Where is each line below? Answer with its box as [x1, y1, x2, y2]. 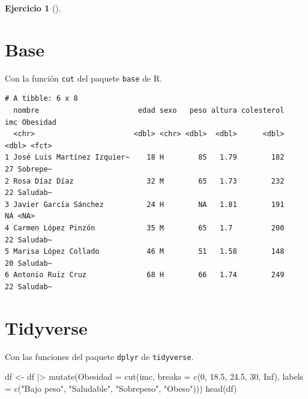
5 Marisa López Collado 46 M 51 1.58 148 [5, 247, 285, 256]
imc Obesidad [5, 118, 56, 127]
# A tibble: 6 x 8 [5, 94, 78, 103]
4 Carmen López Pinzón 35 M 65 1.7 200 [5, 223, 285, 232]
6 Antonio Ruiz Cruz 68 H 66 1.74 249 [5, 271, 285, 280]
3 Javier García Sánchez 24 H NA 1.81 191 [5, 200, 285, 209]
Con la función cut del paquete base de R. [5, 71, 162, 84]
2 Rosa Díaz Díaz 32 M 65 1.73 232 [5, 176, 285, 185]
